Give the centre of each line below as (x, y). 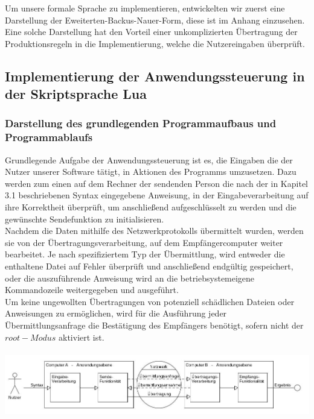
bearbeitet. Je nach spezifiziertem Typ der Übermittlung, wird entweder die (145, 254)
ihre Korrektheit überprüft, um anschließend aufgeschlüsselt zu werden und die (151, 207)
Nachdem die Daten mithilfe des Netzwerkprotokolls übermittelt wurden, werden (154, 231)
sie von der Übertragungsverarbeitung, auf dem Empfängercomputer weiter (144, 242)
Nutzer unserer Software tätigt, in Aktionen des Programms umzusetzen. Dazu (151, 172)
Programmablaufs (49, 137)
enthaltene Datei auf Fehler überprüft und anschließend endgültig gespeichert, (149, 266)
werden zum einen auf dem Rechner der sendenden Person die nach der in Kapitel (156, 183)
